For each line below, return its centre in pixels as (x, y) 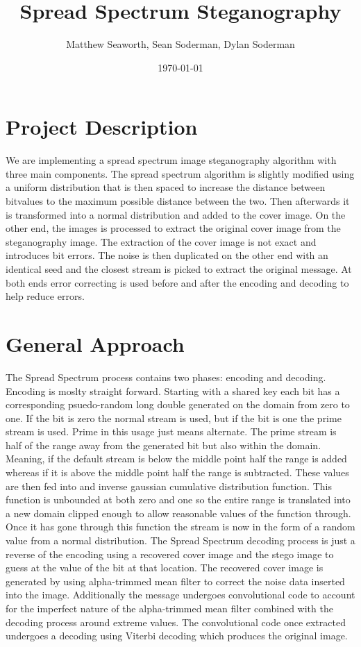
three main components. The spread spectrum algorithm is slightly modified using (180, 173)
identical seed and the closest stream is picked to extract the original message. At (179, 269)
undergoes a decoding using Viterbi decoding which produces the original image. (177, 636)
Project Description (102, 127)
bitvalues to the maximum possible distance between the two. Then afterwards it (178, 201)
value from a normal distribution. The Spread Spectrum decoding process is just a (180, 540)
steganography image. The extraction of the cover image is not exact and (161, 241)
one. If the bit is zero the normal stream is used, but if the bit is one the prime (174, 418)
